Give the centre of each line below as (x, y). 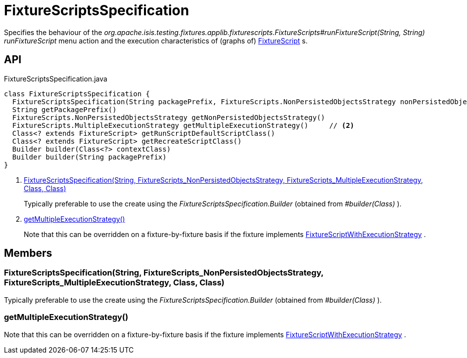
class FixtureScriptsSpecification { (77, 94)
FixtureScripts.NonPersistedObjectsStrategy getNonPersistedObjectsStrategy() (169, 117)
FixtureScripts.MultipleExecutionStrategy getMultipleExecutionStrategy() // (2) (183, 125)
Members (28, 253)
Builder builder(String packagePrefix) (89, 157)
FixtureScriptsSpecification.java (56, 79)
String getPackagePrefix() (64, 109)
